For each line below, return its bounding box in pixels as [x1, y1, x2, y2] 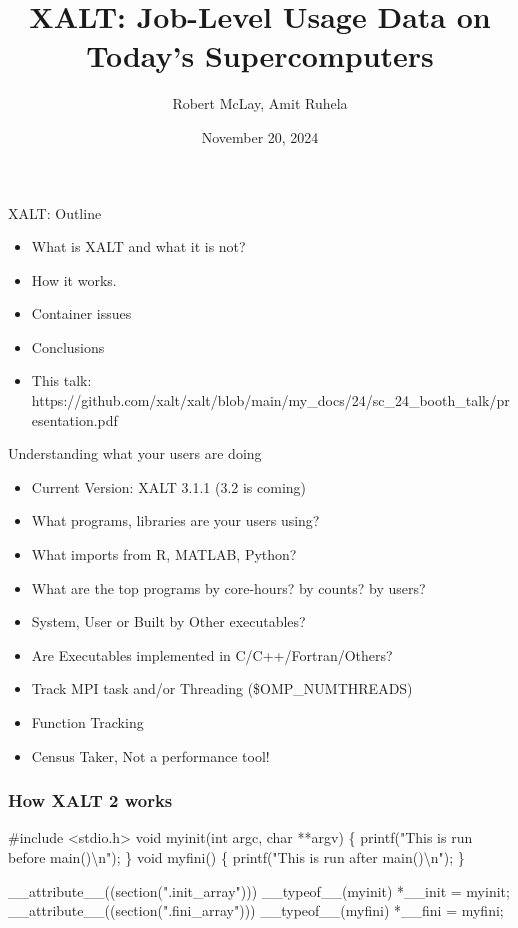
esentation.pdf [31, 409, 118, 430]
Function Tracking [31, 712, 144, 732]
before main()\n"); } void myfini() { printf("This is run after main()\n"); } [8, 847, 465, 867]
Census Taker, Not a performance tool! [31, 745, 270, 766]
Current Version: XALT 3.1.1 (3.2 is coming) [31, 476, 307, 497]
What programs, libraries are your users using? [31, 510, 320, 531]
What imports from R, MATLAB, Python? [31, 544, 297, 565]
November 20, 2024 [201, 126, 319, 147]
